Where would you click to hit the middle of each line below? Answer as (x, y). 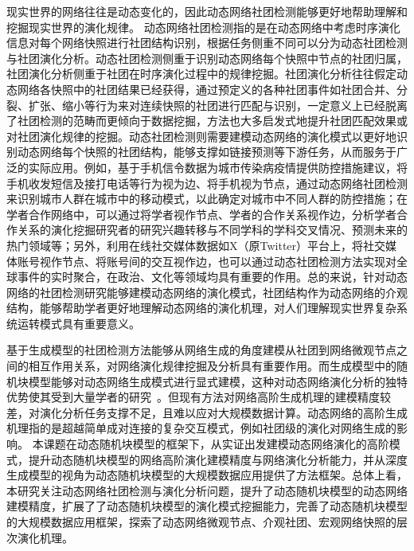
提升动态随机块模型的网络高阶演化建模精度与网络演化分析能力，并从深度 (218, 459)
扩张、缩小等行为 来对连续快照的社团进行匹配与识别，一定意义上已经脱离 (218, 105)
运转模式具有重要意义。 (78, 323)
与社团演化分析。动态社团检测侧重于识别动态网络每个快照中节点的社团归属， (207, 58)
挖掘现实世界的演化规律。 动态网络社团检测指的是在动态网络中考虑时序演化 (203, 27)
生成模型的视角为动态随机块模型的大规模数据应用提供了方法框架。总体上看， (207, 475)
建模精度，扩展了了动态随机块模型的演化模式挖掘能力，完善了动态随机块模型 (207, 506)
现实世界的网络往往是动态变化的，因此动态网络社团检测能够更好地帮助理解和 (207, 11)
